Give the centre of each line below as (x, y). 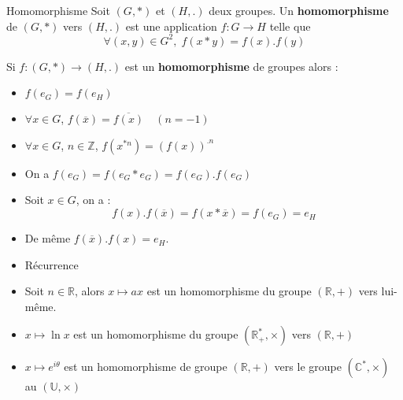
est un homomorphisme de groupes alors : (231, 66)
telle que (290, 26)
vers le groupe (308, 367)
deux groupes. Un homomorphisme (299, 10)
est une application (171, 26)
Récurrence (52, 264)
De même (48, 238)
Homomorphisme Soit (58, 10)
